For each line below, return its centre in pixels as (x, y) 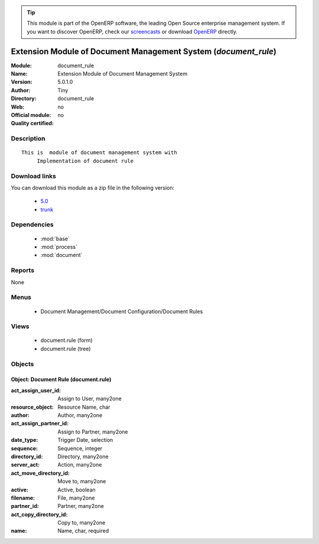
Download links (33, 176)
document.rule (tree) (66, 348)
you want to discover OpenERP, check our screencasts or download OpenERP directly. (132, 31)
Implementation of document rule (85, 161)
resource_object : (32, 407)
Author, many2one (80, 415)
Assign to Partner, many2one (93, 432)
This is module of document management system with (99, 153)
